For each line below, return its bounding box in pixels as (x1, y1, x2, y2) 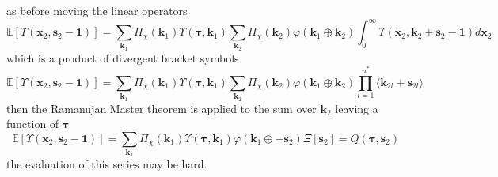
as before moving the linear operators (6, 2, 188, 18)
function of (6, 115, 59, 132)
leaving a (335, 100, 378, 116)
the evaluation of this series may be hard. (6, 156, 207, 172)
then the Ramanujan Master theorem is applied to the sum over (6, 100, 317, 116)
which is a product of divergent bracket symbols (6, 49, 239, 66)
